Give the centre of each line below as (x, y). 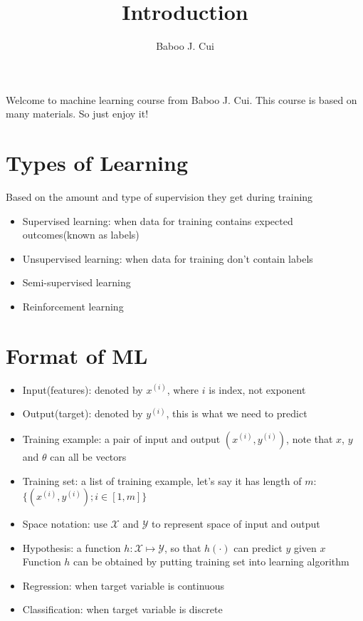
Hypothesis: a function (72, 547)
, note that (310, 438)
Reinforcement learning (73, 306)
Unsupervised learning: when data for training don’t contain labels (168, 258)
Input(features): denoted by (83, 389)
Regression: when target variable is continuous (123, 585)
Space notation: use (65, 524)
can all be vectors (88, 456)
